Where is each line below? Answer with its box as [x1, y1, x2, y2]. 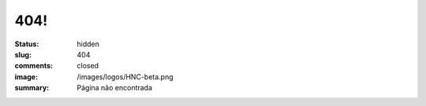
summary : [14, 83, 50, 93]
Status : [14, 39, 39, 49]
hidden [77, 39, 100, 49]
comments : [14, 61, 53, 71]
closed [77, 61, 99, 71]
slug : [14, 49, 32, 59]
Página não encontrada [77, 83, 153, 93]
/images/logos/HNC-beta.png [77, 71, 174, 82]
